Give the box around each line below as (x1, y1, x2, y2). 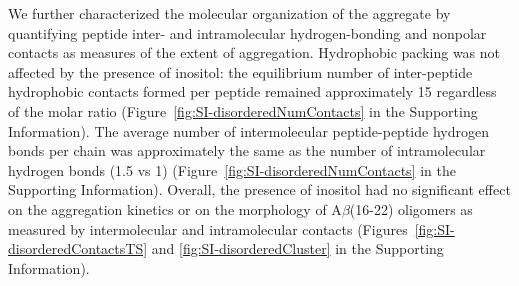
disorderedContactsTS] (8, 238, 148, 259)
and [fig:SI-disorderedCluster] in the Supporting (151, 238, 444, 259)
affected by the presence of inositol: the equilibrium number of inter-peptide (8, 61, 473, 82)
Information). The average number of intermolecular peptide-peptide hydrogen (8, 120, 489, 141)
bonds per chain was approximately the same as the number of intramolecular (8, 140, 486, 161)
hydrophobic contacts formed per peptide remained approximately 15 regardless (8, 81, 497, 102)
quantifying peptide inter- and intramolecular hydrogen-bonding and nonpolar (8, 22, 487, 43)
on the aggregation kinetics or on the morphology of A (8, 198, 342, 219)
